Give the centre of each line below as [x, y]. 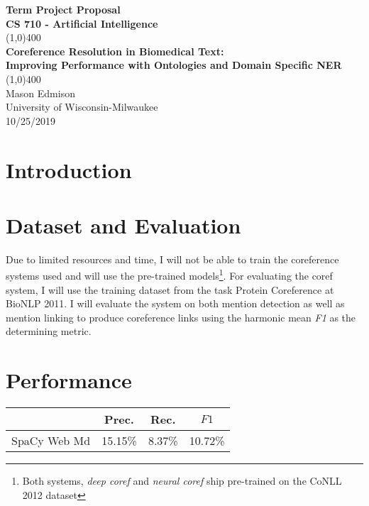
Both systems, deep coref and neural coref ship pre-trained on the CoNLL [182, 481]
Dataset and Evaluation [123, 225]
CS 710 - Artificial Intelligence [82, 23]
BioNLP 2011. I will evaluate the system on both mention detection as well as [175, 303]
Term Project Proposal [63, 9]
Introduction [69, 169]
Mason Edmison [40, 93]
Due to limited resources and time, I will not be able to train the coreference [172, 259]
